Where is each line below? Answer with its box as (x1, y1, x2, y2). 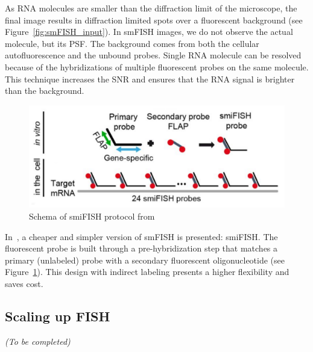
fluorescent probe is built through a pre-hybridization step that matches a (5, 242, 278, 255)
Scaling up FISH (5, 306, 110, 325)
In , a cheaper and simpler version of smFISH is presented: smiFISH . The (5, 230, 278, 242)
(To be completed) (5, 335, 71, 347)
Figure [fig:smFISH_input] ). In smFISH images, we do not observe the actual (5, 25, 293, 38)
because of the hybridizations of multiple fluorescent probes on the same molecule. (5, 60, 309, 73)
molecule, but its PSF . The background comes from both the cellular (5, 37, 259, 49)
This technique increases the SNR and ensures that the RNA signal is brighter (5, 72, 295, 85)
